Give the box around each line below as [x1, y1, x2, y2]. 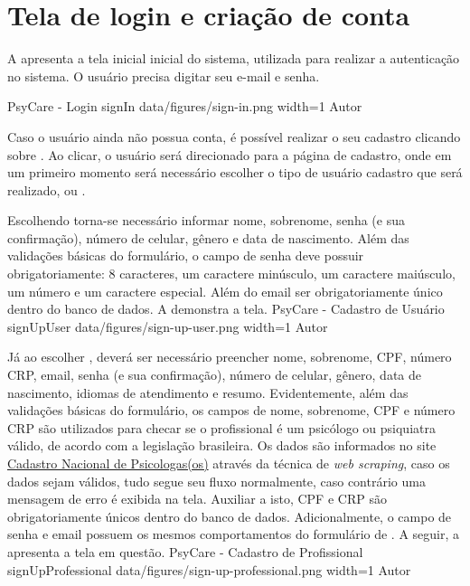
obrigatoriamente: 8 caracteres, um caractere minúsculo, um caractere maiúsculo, [7, 264, 456, 283]
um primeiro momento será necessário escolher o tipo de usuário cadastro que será [7, 163, 463, 182]
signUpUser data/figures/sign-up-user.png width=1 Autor [7, 317, 328, 336]
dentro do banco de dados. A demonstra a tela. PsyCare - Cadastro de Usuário [7, 299, 445, 318]
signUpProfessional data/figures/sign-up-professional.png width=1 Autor [7, 560, 411, 579]
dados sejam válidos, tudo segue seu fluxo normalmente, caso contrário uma [7, 471, 426, 490]
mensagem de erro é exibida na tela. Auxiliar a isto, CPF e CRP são [7, 489, 387, 508]
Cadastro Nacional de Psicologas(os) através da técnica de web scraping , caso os [7, 454, 450, 472]
